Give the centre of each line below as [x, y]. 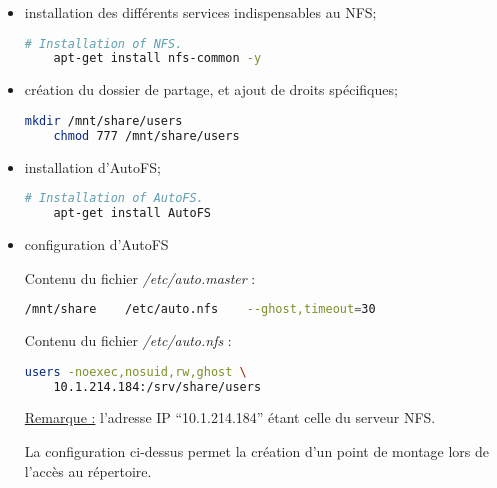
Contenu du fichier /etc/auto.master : [140, 277]
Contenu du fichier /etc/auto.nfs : [128, 340]
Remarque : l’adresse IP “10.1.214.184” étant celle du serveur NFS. [230, 417]
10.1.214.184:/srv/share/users [157, 386]
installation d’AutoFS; [92, 166]
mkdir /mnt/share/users [103, 120]
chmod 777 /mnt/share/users [146, 135]
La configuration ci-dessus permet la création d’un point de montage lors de [257, 451]
